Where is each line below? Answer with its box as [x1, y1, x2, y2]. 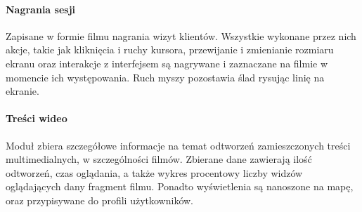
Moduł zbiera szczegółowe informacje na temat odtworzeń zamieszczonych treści [6, 138, 351, 152]
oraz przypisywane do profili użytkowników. [6, 192, 193, 207]
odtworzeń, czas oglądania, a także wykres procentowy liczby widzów [6, 165, 303, 180]
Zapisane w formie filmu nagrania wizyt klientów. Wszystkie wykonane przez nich [6, 28, 356, 43]
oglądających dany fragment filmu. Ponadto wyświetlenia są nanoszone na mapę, [6, 179, 354, 194]
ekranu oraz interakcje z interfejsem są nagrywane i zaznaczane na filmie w [6, 55, 328, 70]
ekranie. [6, 84, 39, 98]
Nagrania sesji [6, 1, 76, 16]
